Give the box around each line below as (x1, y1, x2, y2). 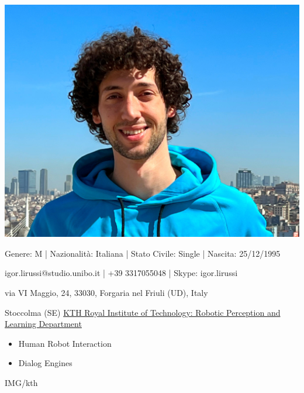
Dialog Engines (18, 357, 72, 369)
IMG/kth (5, 376, 38, 388)
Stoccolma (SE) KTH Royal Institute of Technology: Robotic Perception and (5, 306, 281, 318)
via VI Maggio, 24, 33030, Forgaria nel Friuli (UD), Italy (5, 286, 208, 298)
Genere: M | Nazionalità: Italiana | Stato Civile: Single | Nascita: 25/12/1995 (5, 247, 281, 259)
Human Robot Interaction (18, 337, 112, 349)
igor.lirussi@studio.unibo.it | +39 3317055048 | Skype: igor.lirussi (5, 267, 238, 279)
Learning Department (5, 318, 82, 330)
